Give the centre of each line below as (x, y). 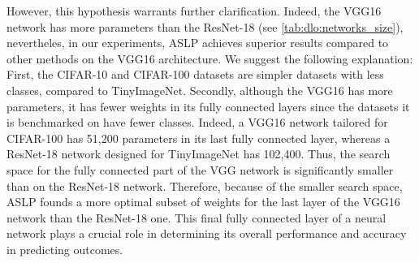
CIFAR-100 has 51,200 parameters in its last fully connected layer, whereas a (199, 138)
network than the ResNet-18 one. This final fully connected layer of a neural (197, 217)
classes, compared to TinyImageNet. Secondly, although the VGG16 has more (200, 90)
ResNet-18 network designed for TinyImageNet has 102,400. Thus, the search (199, 154)
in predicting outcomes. (65, 249)
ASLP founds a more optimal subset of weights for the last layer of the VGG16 (203, 202)
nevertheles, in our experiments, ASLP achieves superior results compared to (198, 43)
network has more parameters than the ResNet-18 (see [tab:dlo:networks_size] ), (205, 26)
